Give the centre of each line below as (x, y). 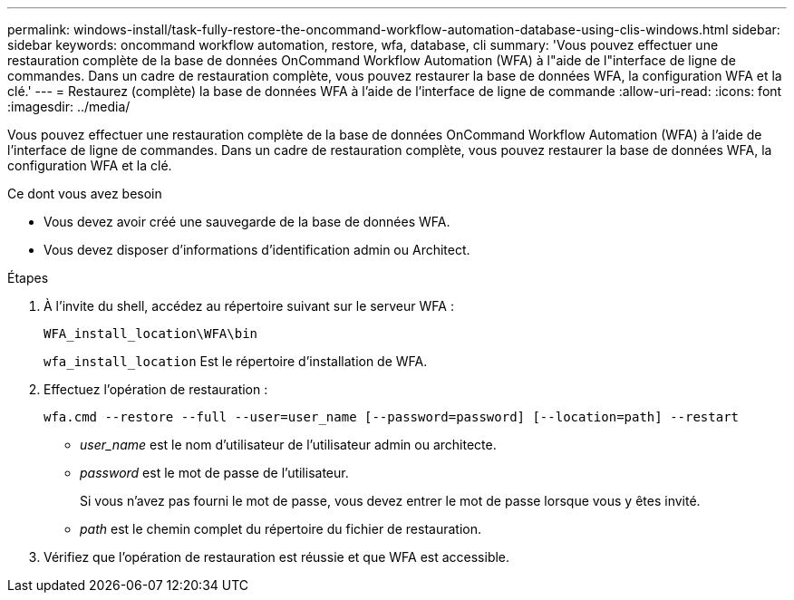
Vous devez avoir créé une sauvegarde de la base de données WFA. (247, 222)
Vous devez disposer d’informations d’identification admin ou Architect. (257, 250)
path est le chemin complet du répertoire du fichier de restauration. (281, 529)
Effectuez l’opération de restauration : (156, 389)
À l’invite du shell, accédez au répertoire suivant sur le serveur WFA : (249, 306)
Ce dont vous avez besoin (85, 194)
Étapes (28, 278)
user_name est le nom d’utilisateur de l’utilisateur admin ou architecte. (288, 445)
